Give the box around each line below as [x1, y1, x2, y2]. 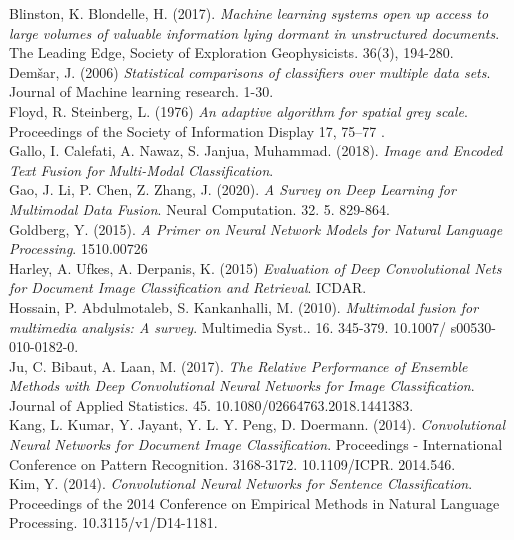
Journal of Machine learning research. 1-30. [9, 81, 274, 102]
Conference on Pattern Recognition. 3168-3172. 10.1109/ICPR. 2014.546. [9, 453, 456, 474]
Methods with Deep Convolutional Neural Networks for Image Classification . [9, 375, 475, 396]
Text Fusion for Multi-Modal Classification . [9, 159, 274, 180]
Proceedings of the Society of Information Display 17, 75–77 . [9, 120, 385, 141]
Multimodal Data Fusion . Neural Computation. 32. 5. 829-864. [9, 198, 390, 219]
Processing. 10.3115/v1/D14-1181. [9, 512, 218, 533]
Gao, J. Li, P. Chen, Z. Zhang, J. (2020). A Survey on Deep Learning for [9, 179, 456, 200]
